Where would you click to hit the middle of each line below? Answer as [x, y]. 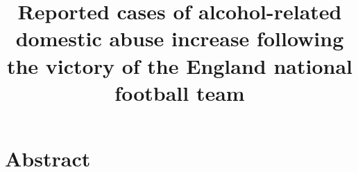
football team [180, 92]
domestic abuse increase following [180, 38]
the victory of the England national [180, 65]
